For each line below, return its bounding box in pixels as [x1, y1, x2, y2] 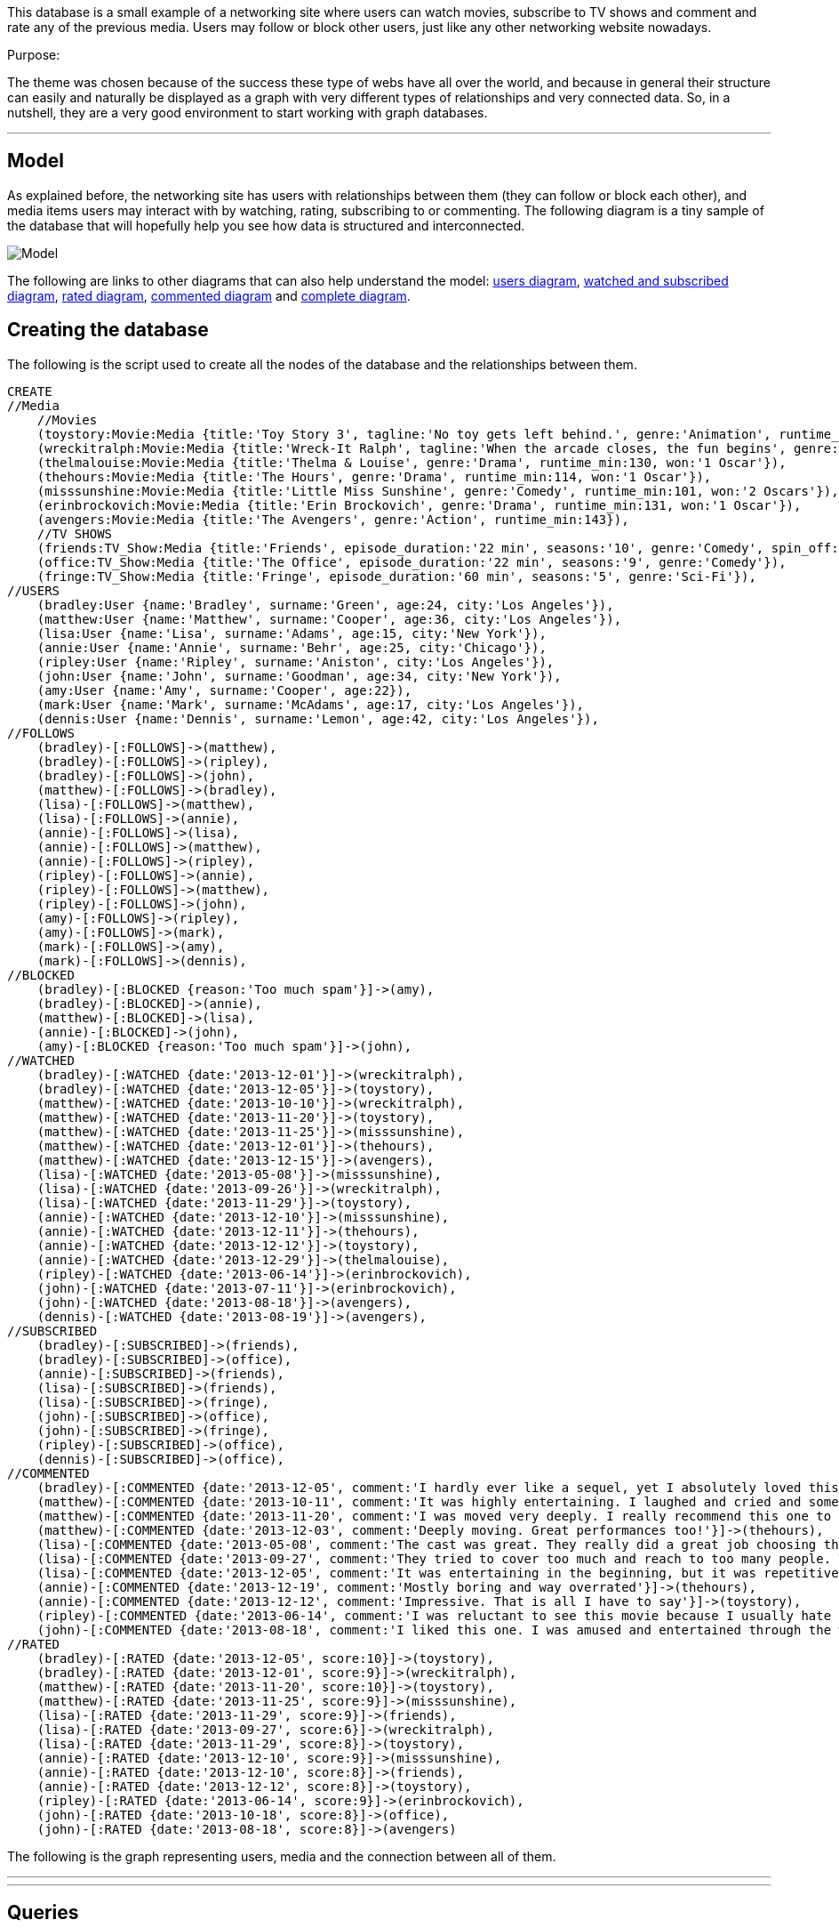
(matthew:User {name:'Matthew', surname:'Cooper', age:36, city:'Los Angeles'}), [36, 611, 622, 626]
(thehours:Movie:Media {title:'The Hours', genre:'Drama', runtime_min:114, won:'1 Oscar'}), [36, 469, 712, 484]
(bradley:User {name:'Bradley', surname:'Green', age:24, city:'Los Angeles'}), [36, 597, 614, 612]
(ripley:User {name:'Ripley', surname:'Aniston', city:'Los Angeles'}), [36, 654, 555, 669]
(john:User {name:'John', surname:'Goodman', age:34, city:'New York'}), [36, 668, 562, 683]
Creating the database [7, 319, 209, 342]
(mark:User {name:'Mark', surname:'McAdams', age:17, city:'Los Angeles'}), [36, 697, 585, 712]
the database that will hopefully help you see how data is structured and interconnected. [7, 217, 525, 233]
